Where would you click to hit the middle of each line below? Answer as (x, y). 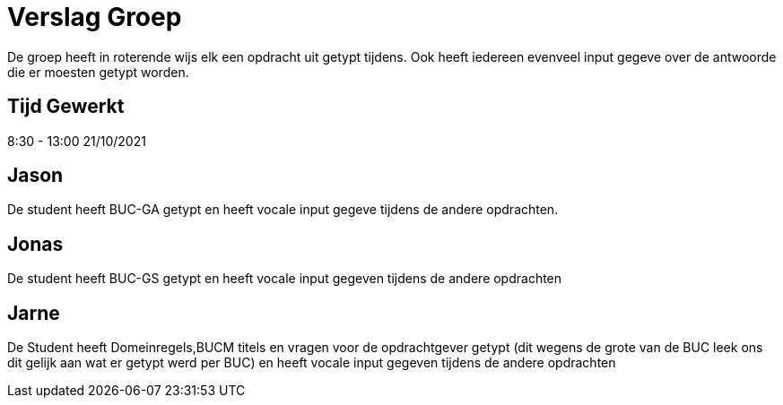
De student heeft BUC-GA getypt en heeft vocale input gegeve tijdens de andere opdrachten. (283, 210)
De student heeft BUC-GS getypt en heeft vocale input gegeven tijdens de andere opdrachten (285, 279)
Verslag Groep (95, 17)
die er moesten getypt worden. (98, 72)
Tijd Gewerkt (66, 107)
